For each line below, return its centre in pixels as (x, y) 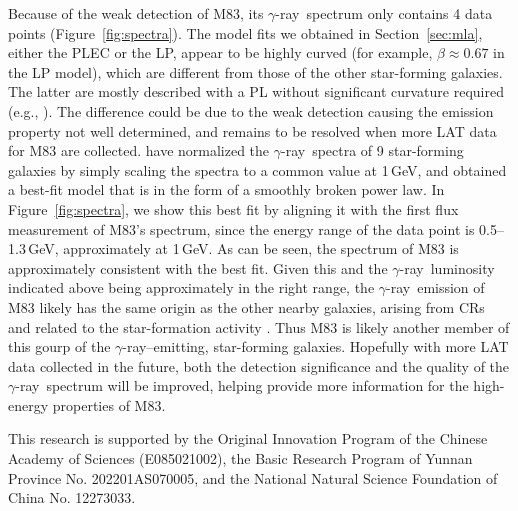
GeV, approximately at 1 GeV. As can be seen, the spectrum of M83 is (243, 248)
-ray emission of (435, 287)
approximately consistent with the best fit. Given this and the (198, 267)
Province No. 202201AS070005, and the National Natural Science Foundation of (253, 477)
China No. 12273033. (72, 497)
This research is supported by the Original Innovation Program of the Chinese (248, 438)
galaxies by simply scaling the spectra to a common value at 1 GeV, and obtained (257, 169)
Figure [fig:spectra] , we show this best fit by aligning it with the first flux (233, 208)
